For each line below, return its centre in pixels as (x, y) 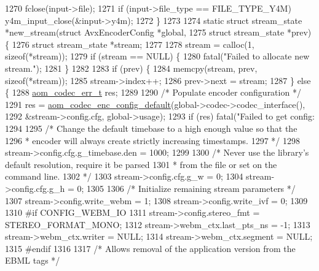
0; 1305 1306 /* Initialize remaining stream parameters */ (186, 188)
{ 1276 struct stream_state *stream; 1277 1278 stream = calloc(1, (130, 44)
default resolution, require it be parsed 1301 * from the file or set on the (141, 164)
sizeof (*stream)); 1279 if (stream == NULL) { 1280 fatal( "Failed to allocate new (157, 56)
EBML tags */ (33, 260)
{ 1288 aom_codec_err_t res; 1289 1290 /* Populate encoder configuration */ (153, 92)
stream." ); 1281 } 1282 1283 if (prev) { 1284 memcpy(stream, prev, (131, 68)
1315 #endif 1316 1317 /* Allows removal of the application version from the (150, 248)
